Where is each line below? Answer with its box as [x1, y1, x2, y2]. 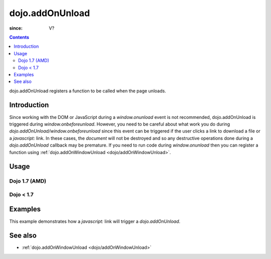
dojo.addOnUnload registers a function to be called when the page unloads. [9, 88, 167, 94]
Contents [9, 34, 30, 40]
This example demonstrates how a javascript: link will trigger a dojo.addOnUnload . [9, 218, 181, 224]
